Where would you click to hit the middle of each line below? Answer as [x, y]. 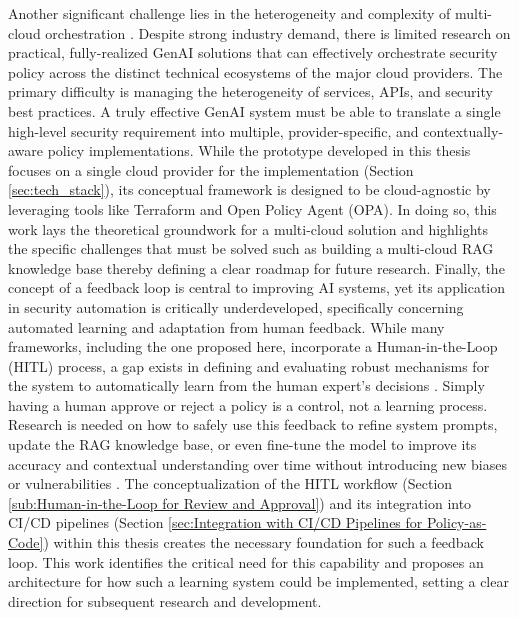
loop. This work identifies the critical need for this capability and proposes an [246, 561]
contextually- [463, 130]
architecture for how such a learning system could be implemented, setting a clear [258, 581]
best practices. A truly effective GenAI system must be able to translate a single [254, 110]
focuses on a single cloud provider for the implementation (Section [211, 169]
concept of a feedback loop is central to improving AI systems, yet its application [257, 287]
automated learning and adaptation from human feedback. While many [226, 326]
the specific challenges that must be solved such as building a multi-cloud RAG [251, 248]
